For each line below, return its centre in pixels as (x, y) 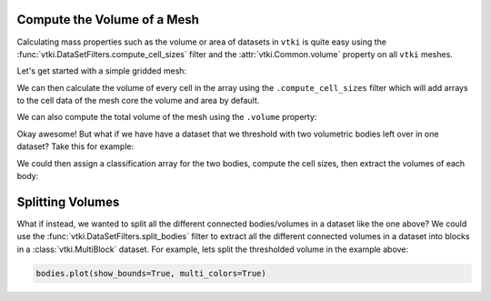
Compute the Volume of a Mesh (108, 20)
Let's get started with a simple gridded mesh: (101, 71)
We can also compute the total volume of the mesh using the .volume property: (167, 117)
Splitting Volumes (68, 201)
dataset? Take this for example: (75, 146)
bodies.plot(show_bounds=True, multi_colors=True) (151, 273)
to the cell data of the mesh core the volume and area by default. (138, 101)
